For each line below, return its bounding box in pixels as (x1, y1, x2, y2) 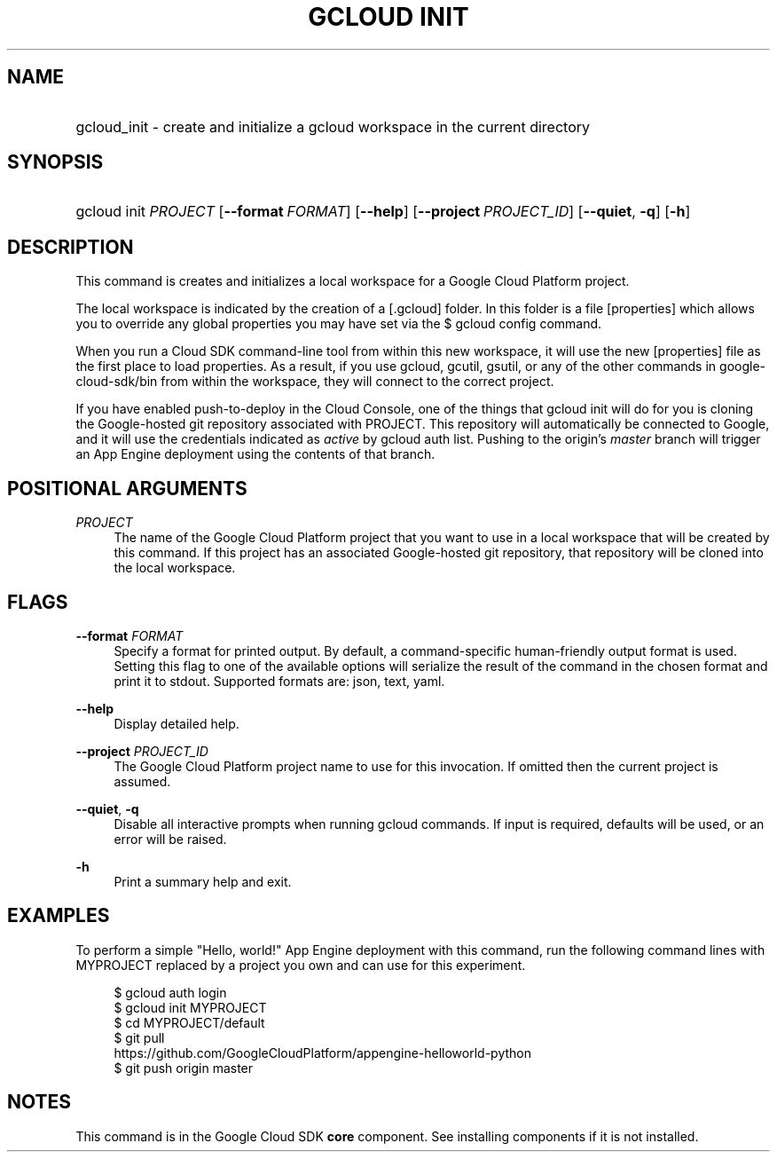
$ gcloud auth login (114, 984, 227, 1000)
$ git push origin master (114, 1060, 254, 1076)
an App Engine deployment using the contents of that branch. (75, 446, 436, 462)
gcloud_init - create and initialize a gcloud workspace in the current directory (75, 117, 590, 136)
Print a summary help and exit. (114, 873, 292, 889)
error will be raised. (114, 831, 227, 847)
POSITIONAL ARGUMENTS (7, 477, 247, 500)
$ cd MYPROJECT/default (114, 1014, 265, 1030)
